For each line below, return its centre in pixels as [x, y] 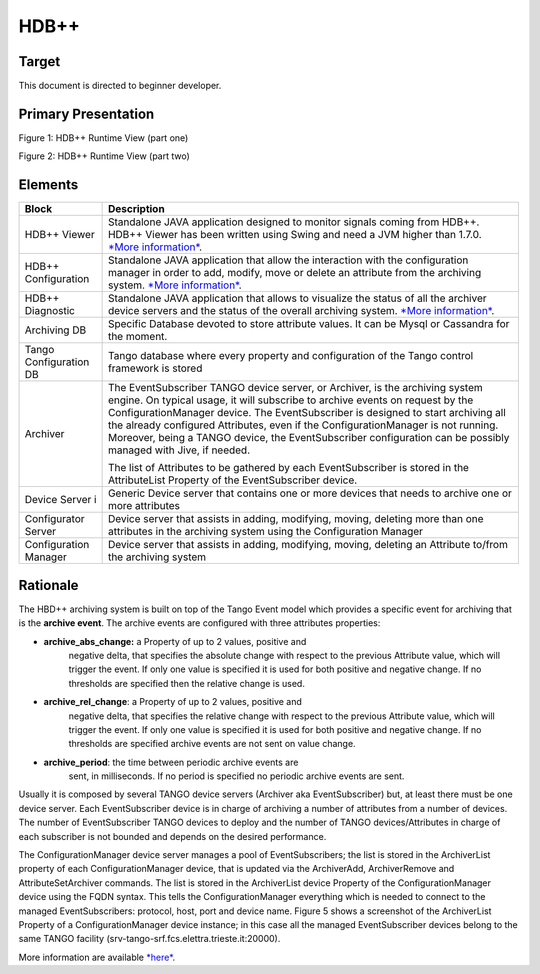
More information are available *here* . [97, 957]
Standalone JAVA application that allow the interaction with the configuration [288, 260]
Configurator [54, 519]
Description [136, 209]
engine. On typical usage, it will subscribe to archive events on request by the [290, 400]
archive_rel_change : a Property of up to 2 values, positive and [172, 702]
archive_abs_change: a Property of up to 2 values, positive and [175, 641]
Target [39, 61]
